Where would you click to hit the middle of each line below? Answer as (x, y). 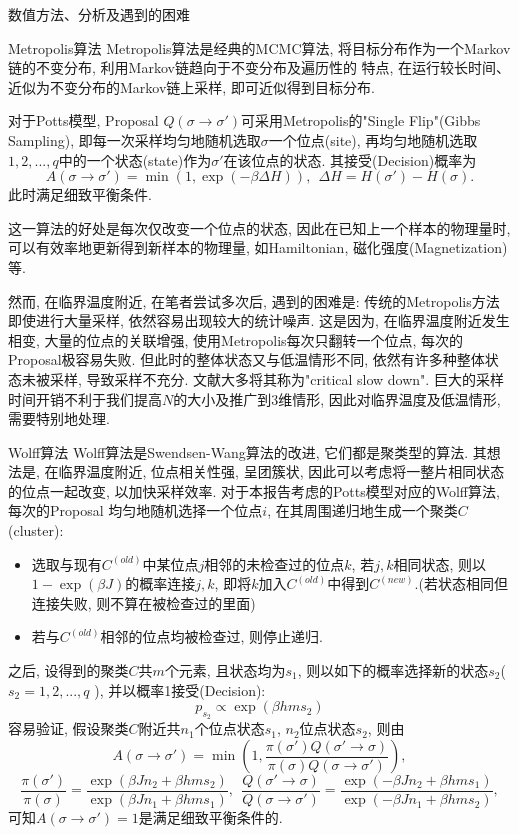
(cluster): (36, 530)
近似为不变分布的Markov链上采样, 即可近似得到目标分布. (191, 86)
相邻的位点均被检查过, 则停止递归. (211, 636)
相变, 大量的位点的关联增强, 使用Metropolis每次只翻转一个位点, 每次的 (236, 339)
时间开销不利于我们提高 (85, 398)
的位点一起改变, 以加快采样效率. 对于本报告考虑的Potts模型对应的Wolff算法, (254, 490)
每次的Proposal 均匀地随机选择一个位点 (135, 510)
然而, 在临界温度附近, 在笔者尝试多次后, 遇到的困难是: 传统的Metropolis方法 (254, 300)
